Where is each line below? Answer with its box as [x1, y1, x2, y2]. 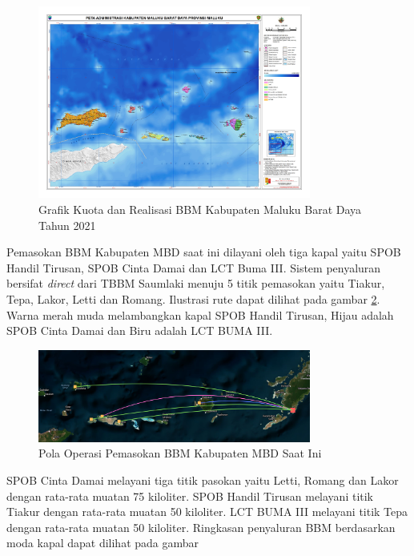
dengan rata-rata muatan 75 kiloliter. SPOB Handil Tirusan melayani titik [6, 487, 374, 504]
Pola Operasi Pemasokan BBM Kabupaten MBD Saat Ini [38, 445, 322, 461]
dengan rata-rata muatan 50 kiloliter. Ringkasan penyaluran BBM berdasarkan [6, 518, 396, 535]
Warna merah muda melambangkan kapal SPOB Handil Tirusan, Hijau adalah [6, 306, 394, 323]
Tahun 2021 [38, 216, 96, 233]
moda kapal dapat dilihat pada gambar [6, 534, 199, 551]
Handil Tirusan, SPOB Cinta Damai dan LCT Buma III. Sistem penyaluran [6, 259, 381, 276]
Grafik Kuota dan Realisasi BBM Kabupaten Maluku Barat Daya [38, 201, 362, 218]
